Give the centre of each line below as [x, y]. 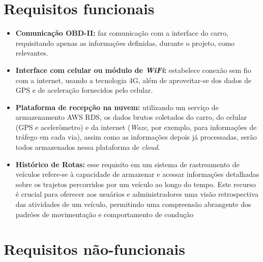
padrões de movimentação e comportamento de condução [105, 214]
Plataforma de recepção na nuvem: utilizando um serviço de [117, 107]
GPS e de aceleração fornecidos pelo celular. [84, 90]
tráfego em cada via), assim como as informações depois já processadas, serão [136, 137]
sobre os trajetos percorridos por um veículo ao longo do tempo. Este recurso [136, 184]
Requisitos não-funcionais [94, 249]
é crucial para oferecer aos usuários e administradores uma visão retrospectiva [137, 194]
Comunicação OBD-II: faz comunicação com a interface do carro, [122, 33]
